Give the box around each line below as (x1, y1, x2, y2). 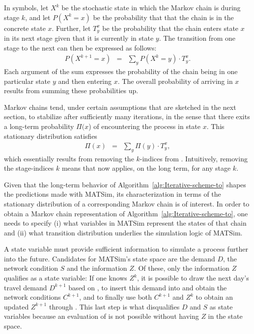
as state (209, 301, 233, 311)
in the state (208, 311, 243, 321)
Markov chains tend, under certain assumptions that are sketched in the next (4, 102, 236, 112)
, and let (25, 12, 51, 22)
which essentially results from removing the (4, 153, 134, 163)
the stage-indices (4, 163, 54, 173)
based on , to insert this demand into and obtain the (68, 282, 227, 292)
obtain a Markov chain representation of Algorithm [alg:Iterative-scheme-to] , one (4, 208, 248, 218)
